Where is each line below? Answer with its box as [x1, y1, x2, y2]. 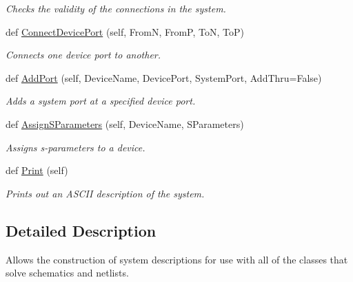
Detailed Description [6, 219, 157, 241]
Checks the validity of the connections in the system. [6, 1, 226, 15]
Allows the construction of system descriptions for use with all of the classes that [6, 252, 348, 266]
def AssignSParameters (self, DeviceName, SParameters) [6, 116, 244, 131]
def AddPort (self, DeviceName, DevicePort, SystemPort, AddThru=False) [6, 70, 322, 85]
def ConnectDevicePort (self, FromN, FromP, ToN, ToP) [6, 24, 244, 39]
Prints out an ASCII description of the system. [6, 186, 205, 200]
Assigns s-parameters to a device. [6, 140, 145, 154]
